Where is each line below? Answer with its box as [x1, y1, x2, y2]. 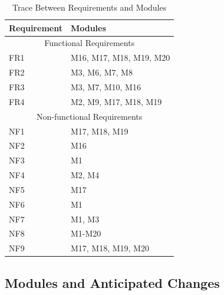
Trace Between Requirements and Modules [12, 1, 167, 13]
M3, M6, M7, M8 [70, 66, 133, 78]
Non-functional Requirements [37, 110, 143, 122]
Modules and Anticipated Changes [5, 273, 220, 291]
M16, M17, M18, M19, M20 [70, 51, 170, 64]
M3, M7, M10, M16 [70, 80, 141, 93]
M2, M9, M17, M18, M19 [70, 95, 162, 107]
